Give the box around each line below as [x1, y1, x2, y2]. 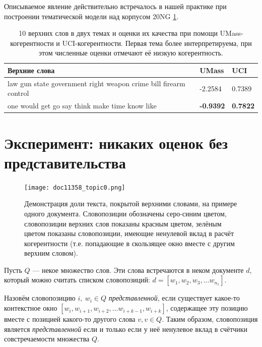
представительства [4, 152, 126, 172]
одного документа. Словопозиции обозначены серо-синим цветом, [24, 208, 227, 218]
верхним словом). [24, 248, 78, 258]
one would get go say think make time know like [8, 100, 157, 111]
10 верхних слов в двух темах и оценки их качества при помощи [19, 28, 218, 38]
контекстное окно [4, 303, 57, 313]
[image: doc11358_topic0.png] [24, 184, 125, 191]
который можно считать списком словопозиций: [4, 274, 150, 285]
